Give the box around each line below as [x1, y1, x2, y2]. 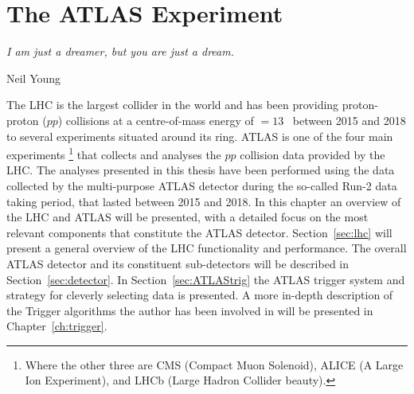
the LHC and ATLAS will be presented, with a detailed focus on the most [6, 209, 369, 225]
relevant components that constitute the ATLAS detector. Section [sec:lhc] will [6, 224, 393, 240]
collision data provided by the [240, 146, 385, 162]
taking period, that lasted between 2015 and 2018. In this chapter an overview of [6, 193, 401, 209]
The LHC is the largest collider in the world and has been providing [6, 96, 339, 113]
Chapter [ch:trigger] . [6, 318, 107, 334]
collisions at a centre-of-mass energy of [65, 111, 254, 128]
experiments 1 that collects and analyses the [6, 144, 221, 162]
